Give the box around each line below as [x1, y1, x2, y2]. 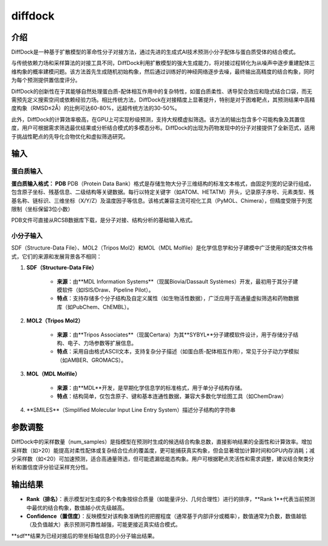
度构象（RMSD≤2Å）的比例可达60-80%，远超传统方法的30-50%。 [11, 104, 180, 112]
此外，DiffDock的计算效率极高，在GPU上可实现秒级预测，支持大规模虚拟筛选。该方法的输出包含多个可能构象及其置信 [11, 115, 306, 123]
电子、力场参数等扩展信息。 [67, 339, 137, 346]
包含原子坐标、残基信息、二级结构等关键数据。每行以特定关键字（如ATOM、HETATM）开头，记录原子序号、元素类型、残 [11, 188, 315, 196]
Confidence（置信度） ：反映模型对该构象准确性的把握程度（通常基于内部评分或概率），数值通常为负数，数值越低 [26, 513, 307, 520]
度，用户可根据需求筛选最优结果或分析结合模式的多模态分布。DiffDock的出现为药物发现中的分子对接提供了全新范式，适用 [11, 125, 315, 132]
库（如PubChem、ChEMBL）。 [56, 303, 133, 310]
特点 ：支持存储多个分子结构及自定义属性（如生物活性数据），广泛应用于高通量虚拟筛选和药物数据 [56, 295, 299, 302]
